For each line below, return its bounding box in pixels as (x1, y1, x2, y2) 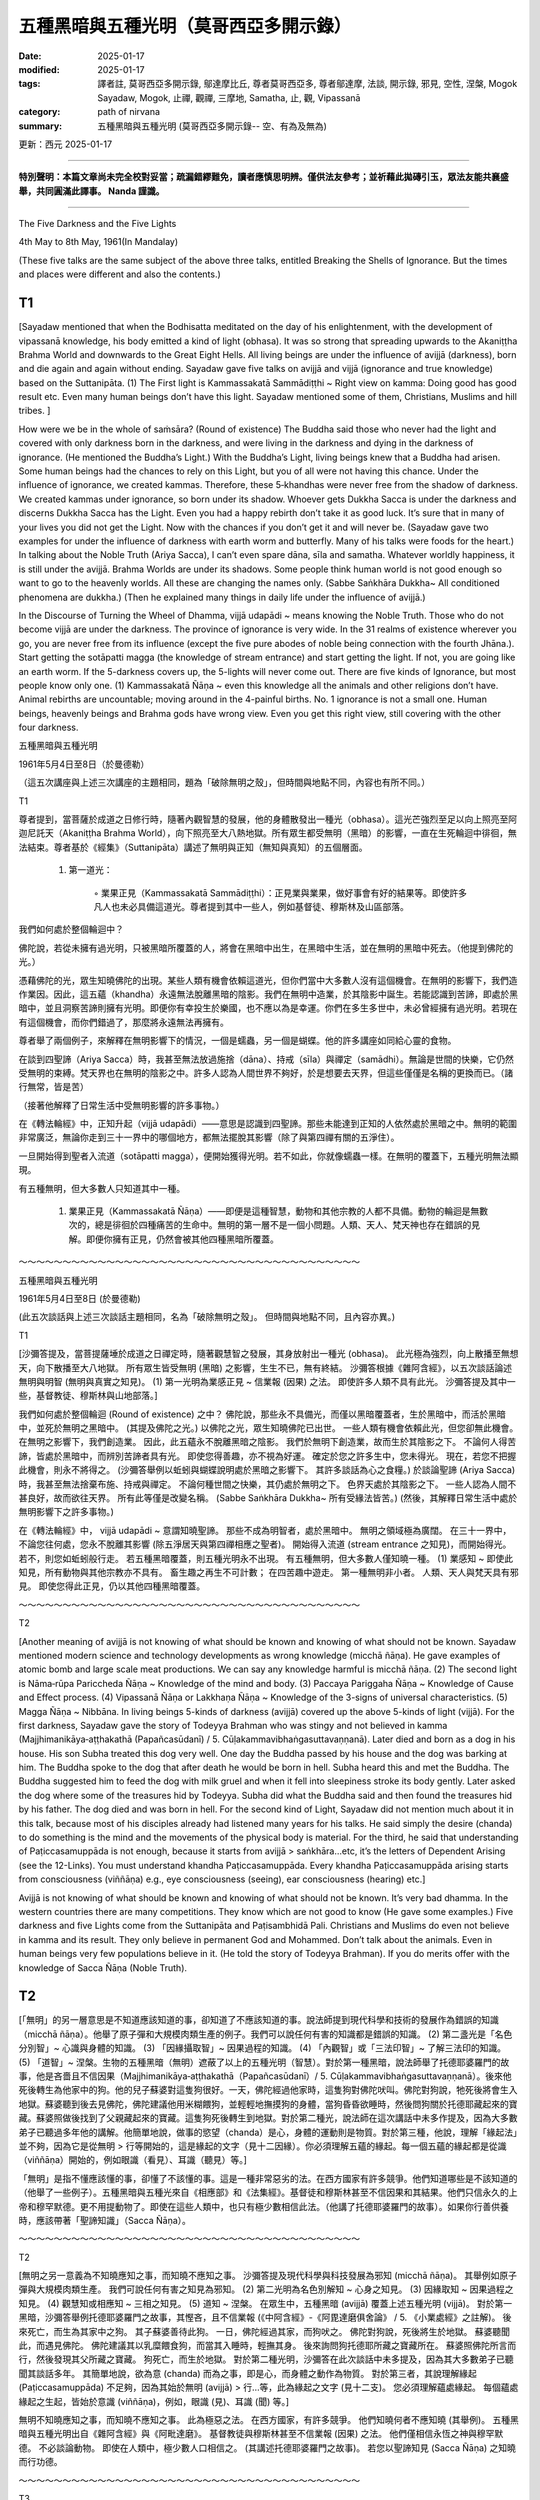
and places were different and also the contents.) (18, 268, 222, 280)
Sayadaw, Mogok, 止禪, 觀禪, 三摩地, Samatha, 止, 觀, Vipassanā (97, 91, 361, 104)
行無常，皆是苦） (18, 1081, 89, 1093)
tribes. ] (18, 405, 51, 417)
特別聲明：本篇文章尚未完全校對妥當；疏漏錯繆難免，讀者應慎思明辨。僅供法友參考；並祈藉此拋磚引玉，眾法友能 (18, 171, 483, 183)
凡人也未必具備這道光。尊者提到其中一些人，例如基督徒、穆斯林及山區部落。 (93, 900, 409, 912)
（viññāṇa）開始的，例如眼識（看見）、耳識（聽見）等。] (18, 2154, 247, 2166)
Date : (18, 50, 42, 62)
